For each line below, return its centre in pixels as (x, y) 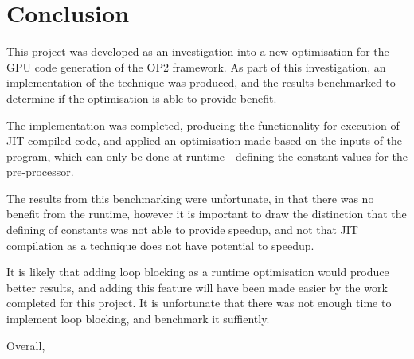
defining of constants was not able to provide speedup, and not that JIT (182, 230)
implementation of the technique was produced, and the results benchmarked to (201, 82)
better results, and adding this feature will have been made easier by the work (197, 287)
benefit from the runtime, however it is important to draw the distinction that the (207, 214)
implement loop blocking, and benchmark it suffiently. (138, 319)
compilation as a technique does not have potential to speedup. (160, 245)
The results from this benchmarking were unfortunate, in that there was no (190, 198)
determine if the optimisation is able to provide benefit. (142, 98)
